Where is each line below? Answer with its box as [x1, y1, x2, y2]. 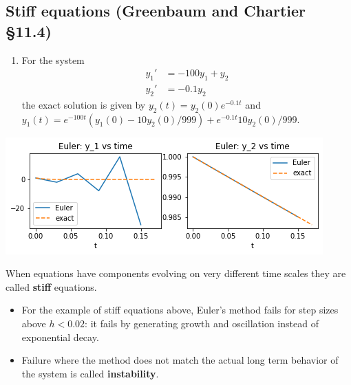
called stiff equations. [6, 279, 97, 294]
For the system [21, 52, 85, 67]
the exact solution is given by [21, 97, 146, 111]
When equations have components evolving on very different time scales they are [6, 266, 346, 280]
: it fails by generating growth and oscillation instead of [85, 316, 319, 331]
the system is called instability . [21, 366, 159, 380]
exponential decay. [21, 329, 99, 344]
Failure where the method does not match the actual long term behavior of [21, 353, 339, 367]
